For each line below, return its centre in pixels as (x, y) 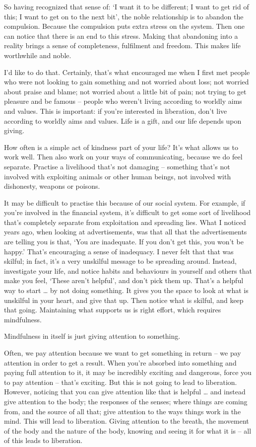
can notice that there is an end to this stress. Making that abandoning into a (121, 36)
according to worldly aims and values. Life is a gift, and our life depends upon (123, 120)
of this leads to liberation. (43, 440)
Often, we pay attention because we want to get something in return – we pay (123, 353)
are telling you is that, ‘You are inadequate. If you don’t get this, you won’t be (124, 242)
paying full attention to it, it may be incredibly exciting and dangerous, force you (128, 372)
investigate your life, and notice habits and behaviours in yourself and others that (128, 270)
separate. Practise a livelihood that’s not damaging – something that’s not (117, 166)
